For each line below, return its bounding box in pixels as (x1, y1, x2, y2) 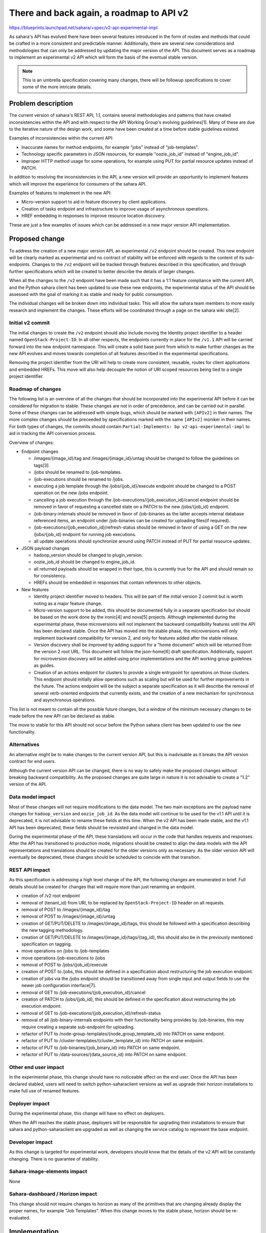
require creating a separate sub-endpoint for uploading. (21, 1024, 135, 1030)
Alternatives (9, 741, 39, 748)
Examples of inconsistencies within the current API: (9, 135, 113, 141)
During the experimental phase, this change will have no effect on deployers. (9, 1110, 165, 1117)
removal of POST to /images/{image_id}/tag (21, 907, 110, 912)
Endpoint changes (21, 449, 59, 455)
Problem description (9, 99, 73, 108)
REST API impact (9, 867, 50, 873)
